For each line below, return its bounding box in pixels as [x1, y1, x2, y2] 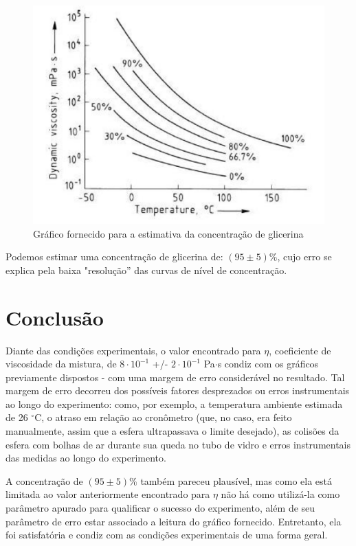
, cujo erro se [277, 249, 332, 264]
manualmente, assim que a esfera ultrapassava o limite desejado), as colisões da [5, 424, 340, 438]
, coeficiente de [269, 343, 331, 357]
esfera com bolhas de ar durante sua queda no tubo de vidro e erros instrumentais [5, 437, 351, 451]
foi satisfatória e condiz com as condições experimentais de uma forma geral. [5, 527, 328, 542]
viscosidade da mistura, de [5, 356, 117, 371]
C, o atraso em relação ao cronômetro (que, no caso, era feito [34, 410, 292, 424]
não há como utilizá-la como [221, 487, 340, 501]
